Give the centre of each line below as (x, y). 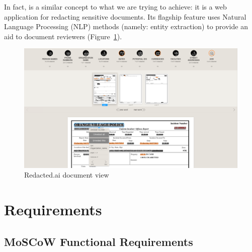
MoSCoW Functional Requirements (99, 241)
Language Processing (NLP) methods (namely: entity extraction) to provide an (126, 26)
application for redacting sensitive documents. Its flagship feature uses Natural (125, 16)
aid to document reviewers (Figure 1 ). (63, 36)
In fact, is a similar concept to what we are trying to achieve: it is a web (115, 7)
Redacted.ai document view (67, 175)
